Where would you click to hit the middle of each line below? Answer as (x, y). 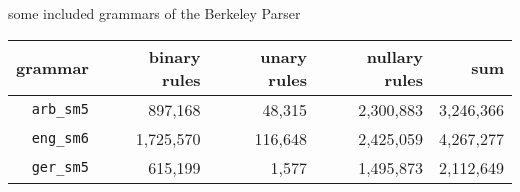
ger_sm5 (60, 167)
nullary (395, 56)
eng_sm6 (60, 138)
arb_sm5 (60, 109)
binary (174, 56)
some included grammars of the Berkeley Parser (154, 13)
